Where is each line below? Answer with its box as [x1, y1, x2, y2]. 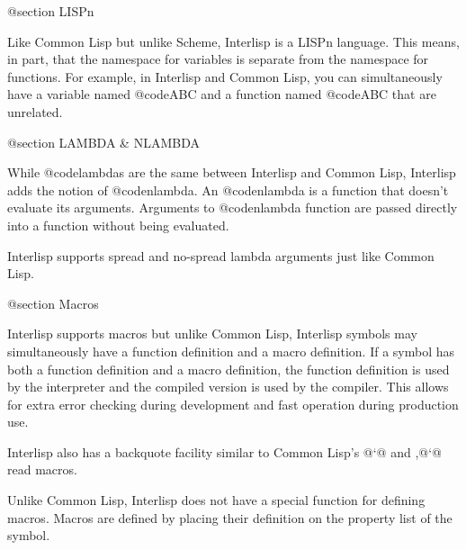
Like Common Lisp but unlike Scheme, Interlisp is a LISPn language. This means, [7, 32, 460, 50]
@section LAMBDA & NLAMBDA [7, 132, 200, 151]
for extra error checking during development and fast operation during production [7, 394, 459, 413]
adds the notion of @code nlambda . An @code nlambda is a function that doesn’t [7, 180, 449, 199]
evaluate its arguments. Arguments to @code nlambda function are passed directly [7, 198, 458, 217]
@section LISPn [7, 2, 94, 20]
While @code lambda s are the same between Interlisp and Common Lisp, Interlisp [7, 163, 456, 182]
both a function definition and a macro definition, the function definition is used [7, 359, 450, 378]
